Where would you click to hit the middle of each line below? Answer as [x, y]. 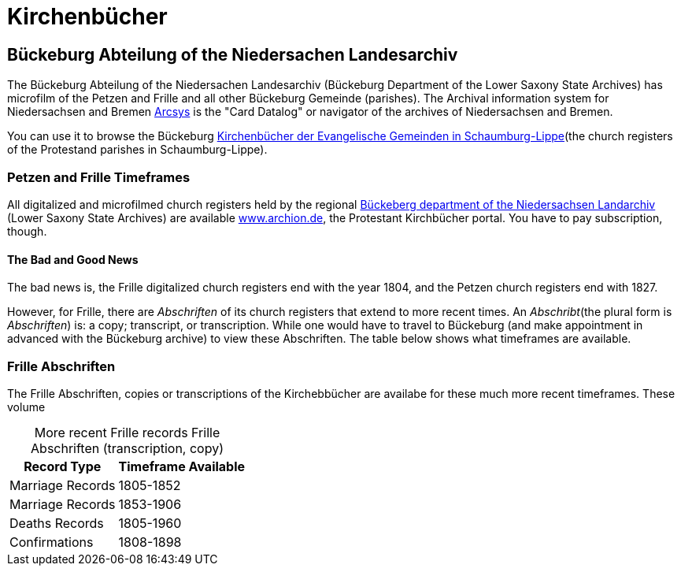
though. [27, 231]
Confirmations [52, 542]
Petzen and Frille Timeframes [99, 177]
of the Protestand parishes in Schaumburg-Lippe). [137, 150]
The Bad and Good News [73, 259]
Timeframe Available [182, 466]
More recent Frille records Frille [127, 432]
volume [26, 407]
